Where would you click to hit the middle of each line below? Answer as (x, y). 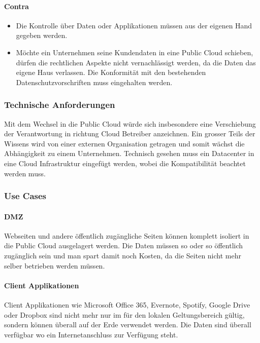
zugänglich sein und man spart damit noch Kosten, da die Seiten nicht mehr (123, 255)
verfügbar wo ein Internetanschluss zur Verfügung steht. (91, 334)
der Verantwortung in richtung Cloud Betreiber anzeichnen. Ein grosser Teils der (130, 134)
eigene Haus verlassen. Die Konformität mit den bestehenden (111, 72)
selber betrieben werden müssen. (55, 265)
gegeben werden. (42, 35)
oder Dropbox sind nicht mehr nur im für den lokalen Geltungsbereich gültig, (124, 314)
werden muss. (25, 173)
